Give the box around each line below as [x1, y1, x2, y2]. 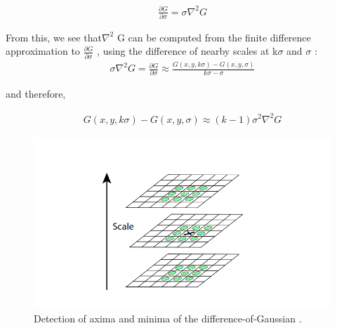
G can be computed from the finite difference [117, 29, 311, 44]
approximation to [6, 44, 80, 58]
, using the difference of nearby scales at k [97, 44, 278, 58]
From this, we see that [6, 29, 102, 44]
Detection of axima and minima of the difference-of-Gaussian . [34, 310, 302, 325]
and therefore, [6, 86, 66, 101]
